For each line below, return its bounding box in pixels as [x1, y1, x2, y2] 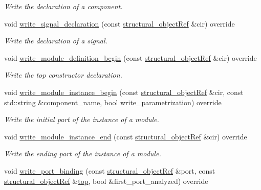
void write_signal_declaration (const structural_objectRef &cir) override [4, 18, 235, 29]
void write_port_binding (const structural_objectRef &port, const [4, 165, 215, 176]
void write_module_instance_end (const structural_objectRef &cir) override [4, 131, 247, 141]
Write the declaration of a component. [4, 1, 123, 11]
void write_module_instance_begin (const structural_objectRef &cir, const [4, 86, 244, 97]
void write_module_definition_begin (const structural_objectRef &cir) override [4, 52, 257, 63]
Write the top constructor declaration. [4, 69, 122, 80]
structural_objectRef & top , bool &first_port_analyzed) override [4, 175, 208, 186]
